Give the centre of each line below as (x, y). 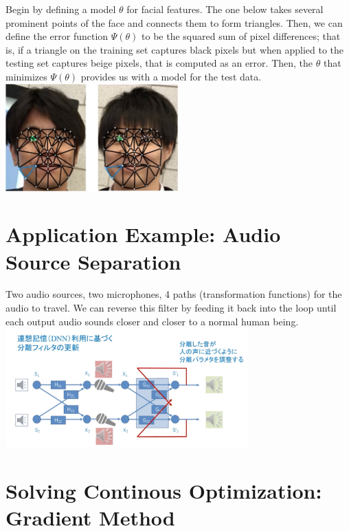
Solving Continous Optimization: (164, 491)
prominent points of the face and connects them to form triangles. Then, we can (174, 22)
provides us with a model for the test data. (171, 76)
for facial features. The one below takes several (225, 9)
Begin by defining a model (61, 9)
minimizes (26, 76)
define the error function (57, 36)
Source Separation (93, 261)
